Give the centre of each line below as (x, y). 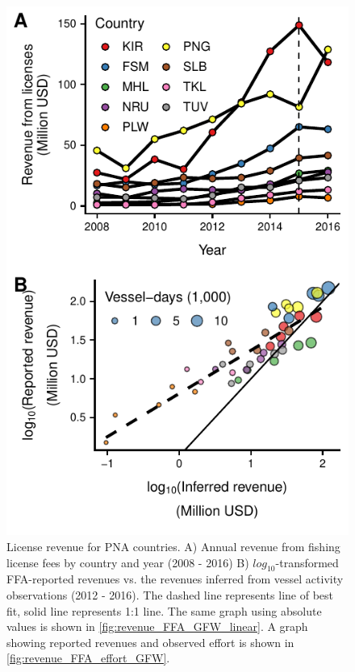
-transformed (307, 562)
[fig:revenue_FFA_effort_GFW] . (88, 658)
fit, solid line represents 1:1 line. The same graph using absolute (164, 610)
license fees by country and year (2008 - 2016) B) (128, 562)
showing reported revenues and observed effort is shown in (150, 642)
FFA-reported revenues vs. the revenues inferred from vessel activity (175, 579)
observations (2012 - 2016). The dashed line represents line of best (170, 594)
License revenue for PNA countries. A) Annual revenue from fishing (173, 546)
